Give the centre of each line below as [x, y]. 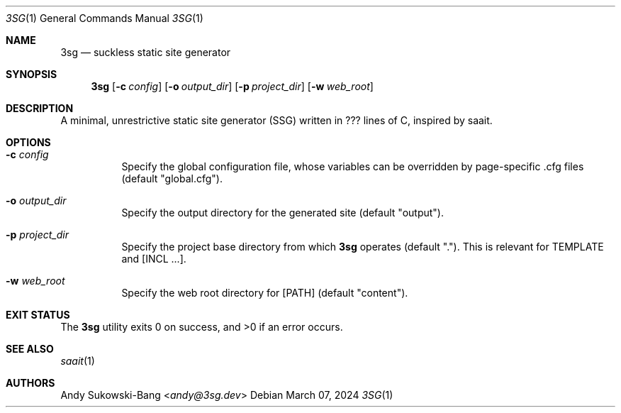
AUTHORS [30, 383]
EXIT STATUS [38, 315]
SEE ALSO [30, 349]
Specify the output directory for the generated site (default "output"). [283, 213]
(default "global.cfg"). [172, 178]
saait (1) [78, 361]
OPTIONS [28, 142]
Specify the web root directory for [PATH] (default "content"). [265, 293]
